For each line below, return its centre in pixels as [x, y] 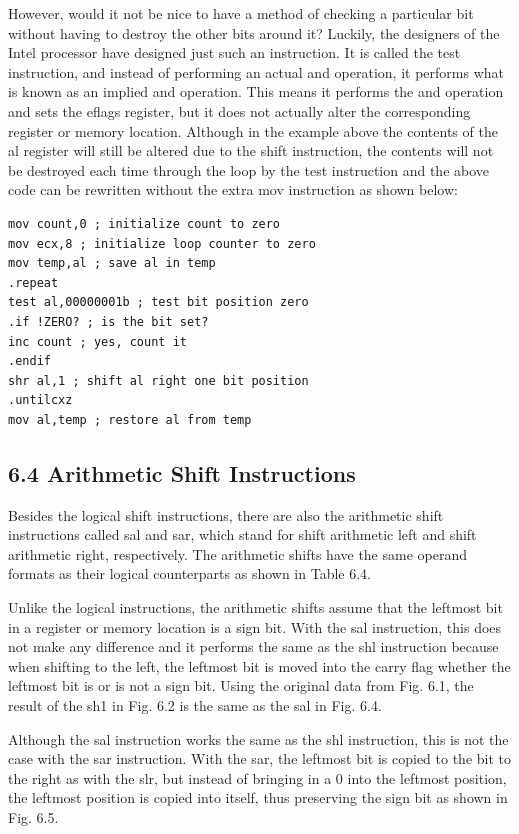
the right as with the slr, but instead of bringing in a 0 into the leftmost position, [257, 777]
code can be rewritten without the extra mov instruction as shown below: [233, 189]
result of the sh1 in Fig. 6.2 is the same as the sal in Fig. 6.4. [195, 705]
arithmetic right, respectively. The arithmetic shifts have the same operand [237, 553]
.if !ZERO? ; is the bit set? [108, 321]
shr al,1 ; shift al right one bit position [158, 380]
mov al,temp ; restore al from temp [130, 419]
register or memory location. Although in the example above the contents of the [253, 130]
